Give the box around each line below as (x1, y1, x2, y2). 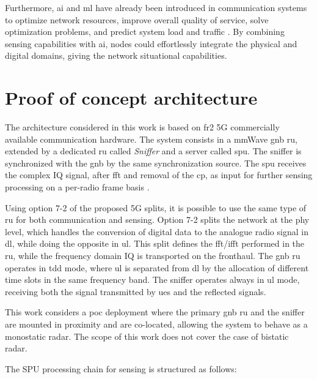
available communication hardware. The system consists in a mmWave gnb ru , (5, 132, 297, 145)
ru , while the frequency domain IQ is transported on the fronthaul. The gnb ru (5, 249, 301, 262)
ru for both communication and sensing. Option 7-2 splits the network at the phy (5, 213, 310, 226)
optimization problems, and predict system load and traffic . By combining (5, 25, 285, 38)
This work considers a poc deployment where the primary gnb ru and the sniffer (5, 306, 305, 318)
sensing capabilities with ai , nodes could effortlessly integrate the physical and (5, 37, 297, 50)
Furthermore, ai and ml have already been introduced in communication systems (5, 1, 307, 13)
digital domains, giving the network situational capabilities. (5, 49, 227, 62)
